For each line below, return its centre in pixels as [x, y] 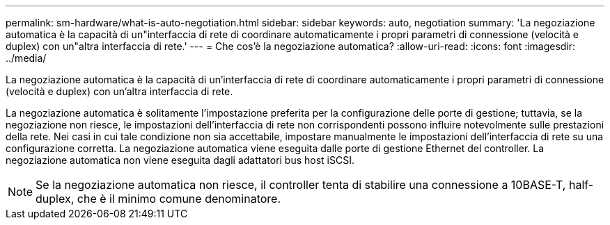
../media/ [26, 58]
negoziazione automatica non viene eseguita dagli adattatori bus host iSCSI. [180, 160]
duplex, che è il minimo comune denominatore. [158, 199]
